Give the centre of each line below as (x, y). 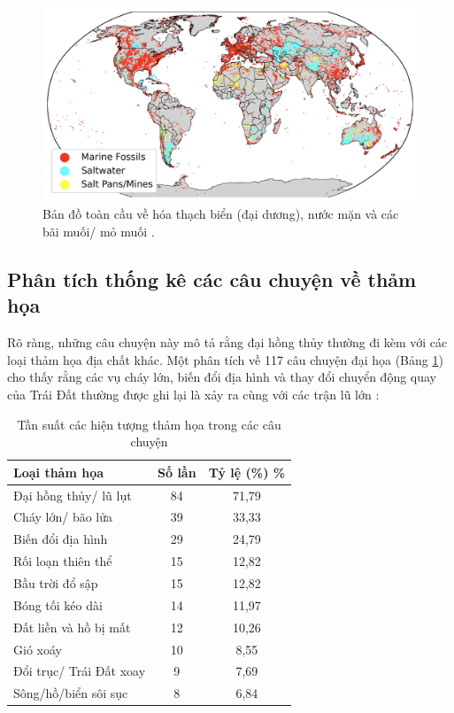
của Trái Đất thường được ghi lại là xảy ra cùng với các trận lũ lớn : (193, 395)
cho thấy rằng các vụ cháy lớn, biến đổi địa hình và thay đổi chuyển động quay (222, 377)
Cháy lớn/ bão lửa (63, 517)
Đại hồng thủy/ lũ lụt (73, 495)
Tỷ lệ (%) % (247, 472)
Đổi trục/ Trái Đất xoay (80, 671)
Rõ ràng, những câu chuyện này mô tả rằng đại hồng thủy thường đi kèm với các (227, 342)
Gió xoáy (38, 649)
